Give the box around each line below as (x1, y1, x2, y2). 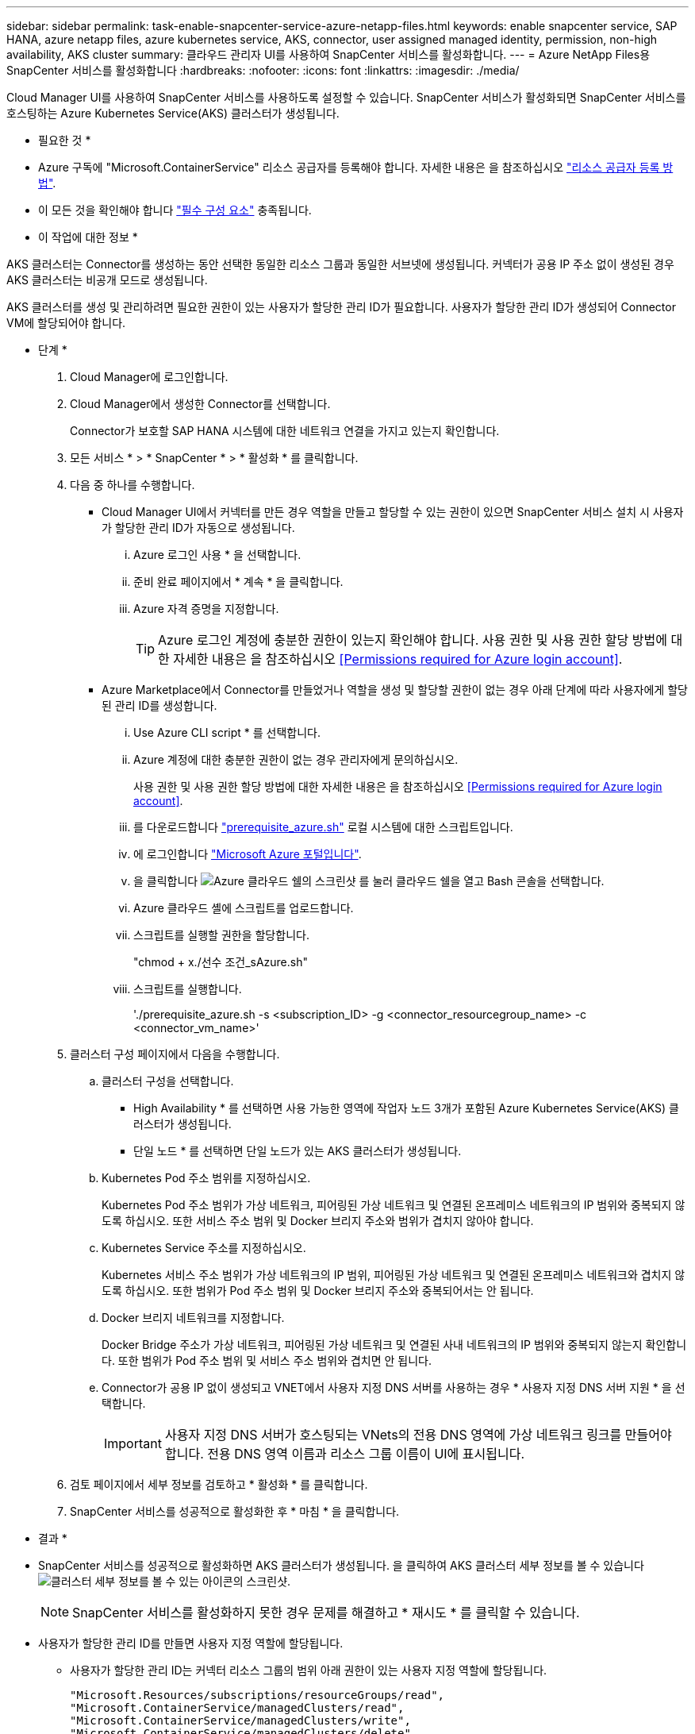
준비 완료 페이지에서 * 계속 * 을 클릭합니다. (133, 575, 344, 588)
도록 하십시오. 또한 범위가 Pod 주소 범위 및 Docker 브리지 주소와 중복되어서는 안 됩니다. (102, 1284, 534, 1297)
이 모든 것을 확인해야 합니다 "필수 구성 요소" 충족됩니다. (38, 203, 312, 217)
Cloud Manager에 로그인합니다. (70, 370, 228, 383)
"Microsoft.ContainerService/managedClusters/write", (70, 1714, 411, 1727)
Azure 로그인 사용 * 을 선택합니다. (133, 548, 301, 561)
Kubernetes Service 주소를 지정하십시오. (102, 1241, 306, 1254)
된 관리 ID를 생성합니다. (102, 699, 217, 712)
